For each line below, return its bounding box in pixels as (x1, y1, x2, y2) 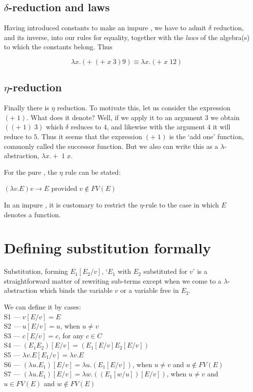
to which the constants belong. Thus (4, 41, 113, 52)
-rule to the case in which (143, 199, 219, 209)
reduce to (4, 131, 32, 141)
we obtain (210, 112, 240, 122)
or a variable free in (120, 285, 179, 295)
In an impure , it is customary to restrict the (4, 199, 138, 209)
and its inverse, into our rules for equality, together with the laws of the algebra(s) (4, 32, 250, 42)
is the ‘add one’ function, (169, 131, 244, 141)
